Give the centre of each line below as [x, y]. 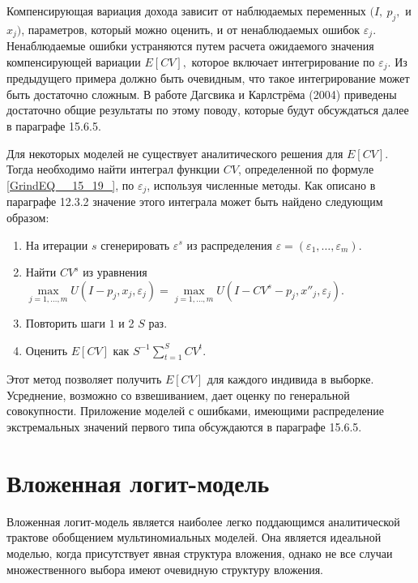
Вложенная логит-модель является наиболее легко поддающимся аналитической [203, 521]
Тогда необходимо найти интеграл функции [113, 169]
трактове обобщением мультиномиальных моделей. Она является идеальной [194, 537]
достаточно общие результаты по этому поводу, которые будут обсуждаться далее [208, 110]
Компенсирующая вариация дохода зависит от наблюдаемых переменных [186, 11]
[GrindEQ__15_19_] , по [70, 184]
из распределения [230, 244]
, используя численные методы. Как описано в [261, 184]
